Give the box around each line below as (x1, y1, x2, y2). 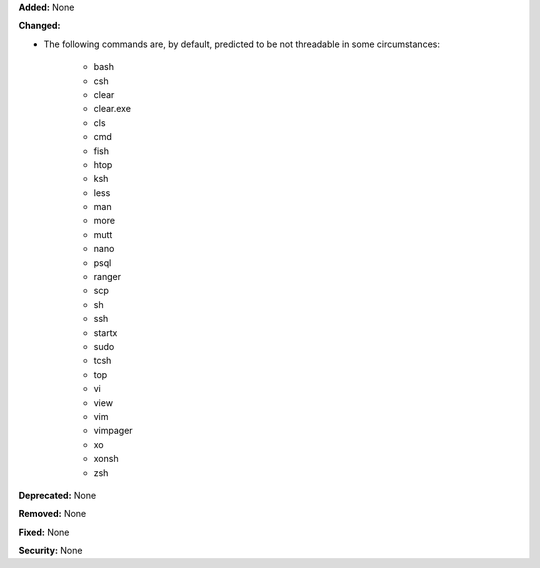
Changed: (18, 20, 61, 32)
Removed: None (18, 508, 87, 520)
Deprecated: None (18, 489, 97, 501)
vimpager (93, 425, 134, 437)
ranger (93, 271, 122, 283)
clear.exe (93, 103, 132, 115)
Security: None (18, 545, 83, 557)
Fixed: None (18, 526, 70, 538)
